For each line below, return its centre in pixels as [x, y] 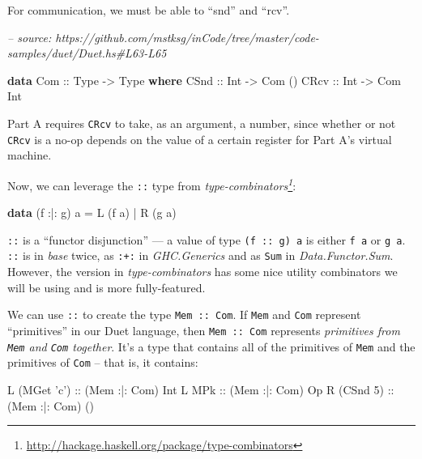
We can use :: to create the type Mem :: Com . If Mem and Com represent [184, 314]
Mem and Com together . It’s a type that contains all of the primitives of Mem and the [211, 346]
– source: [30, 37]
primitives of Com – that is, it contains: [103, 362]
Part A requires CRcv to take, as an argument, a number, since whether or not [202, 123]
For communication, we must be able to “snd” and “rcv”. [149, 10]
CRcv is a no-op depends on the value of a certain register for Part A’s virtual [200, 139]
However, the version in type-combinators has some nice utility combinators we [202, 272]
